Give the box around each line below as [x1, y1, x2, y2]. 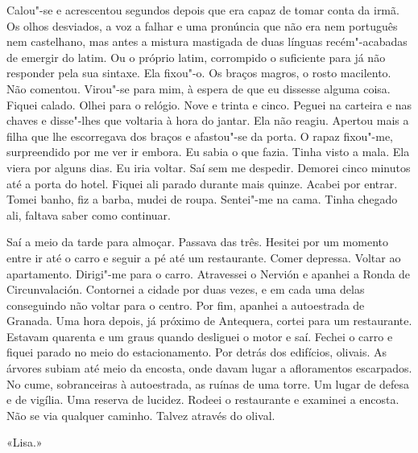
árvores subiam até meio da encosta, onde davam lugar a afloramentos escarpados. [6, 360, 412, 377]
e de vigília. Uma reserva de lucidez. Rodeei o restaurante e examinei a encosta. [6, 391, 399, 408]
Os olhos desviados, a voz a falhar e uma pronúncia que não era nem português [6, 17, 398, 34]
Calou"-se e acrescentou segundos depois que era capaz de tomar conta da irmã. [6, 2, 399, 18]
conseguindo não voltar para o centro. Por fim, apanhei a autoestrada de [6, 296, 365, 313]
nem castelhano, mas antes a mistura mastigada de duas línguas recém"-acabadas [6, 33, 408, 50]
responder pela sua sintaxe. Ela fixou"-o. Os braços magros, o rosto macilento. [6, 64, 391, 81]
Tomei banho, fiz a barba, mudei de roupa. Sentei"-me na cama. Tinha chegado [6, 191, 398, 208]
